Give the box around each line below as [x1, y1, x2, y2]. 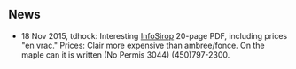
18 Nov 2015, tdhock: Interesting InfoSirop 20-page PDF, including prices [20, 30, 288, 41]
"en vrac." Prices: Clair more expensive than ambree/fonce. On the [20, 40, 265, 50]
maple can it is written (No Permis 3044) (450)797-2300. [20, 49, 230, 60]
